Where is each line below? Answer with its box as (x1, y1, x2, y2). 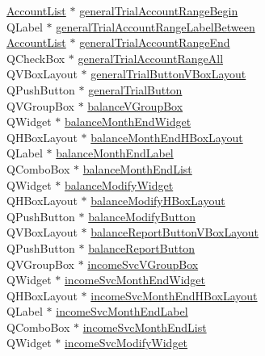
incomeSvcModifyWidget (64, 334, 188, 351)
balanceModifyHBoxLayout (90, 192, 225, 209)
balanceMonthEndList (82, 160, 192, 177)
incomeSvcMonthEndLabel (56, 303, 188, 320)
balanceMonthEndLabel (56, 144, 174, 161)
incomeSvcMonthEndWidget (64, 271, 206, 288)
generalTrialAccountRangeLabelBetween (56, 18, 255, 35)
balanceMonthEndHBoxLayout (90, 128, 243, 145)
